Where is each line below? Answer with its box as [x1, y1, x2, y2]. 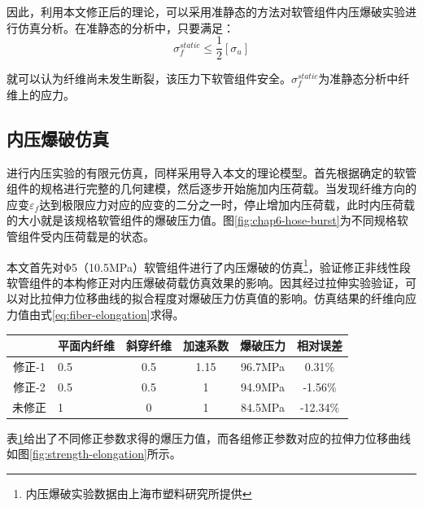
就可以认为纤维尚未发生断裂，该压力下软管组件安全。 [7, 70, 291, 87]
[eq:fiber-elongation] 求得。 [52, 306, 185, 323]
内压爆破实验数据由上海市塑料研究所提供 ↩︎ [25, 484, 252, 501]
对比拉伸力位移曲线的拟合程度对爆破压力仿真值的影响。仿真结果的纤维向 [17, 290, 405, 307]
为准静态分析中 [318, 70, 399, 87]
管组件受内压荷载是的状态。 [7, 228, 155, 245]
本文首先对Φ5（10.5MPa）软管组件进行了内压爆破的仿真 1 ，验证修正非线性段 [7, 256, 411, 275]
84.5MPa [241, 398, 285, 415]
